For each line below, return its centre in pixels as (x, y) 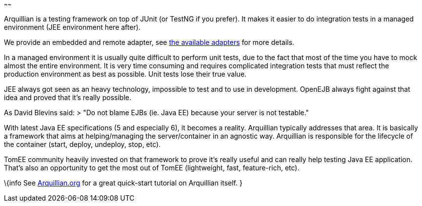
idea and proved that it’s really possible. (68, 97)
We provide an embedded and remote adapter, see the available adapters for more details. (149, 42)
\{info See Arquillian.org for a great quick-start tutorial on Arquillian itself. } (123, 183)
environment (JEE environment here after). (72, 27)
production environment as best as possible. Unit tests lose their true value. (125, 74)
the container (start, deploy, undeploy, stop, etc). (82, 144)
